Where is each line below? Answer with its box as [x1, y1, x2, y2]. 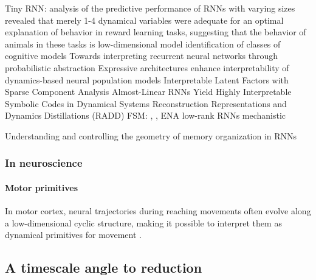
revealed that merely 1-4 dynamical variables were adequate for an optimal [5, 13, 284, 26]
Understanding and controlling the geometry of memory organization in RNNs [5, 129, 297, 142]
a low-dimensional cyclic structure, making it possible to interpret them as [5, 216, 282, 229]
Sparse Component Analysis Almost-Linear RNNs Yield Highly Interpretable [5, 85, 292, 98]
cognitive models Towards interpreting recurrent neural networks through [5, 49, 278, 62]
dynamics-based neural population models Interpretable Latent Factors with [5, 73, 289, 86]
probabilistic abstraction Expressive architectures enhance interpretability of [5, 61, 289, 74]
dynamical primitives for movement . [5, 228, 142, 241]
